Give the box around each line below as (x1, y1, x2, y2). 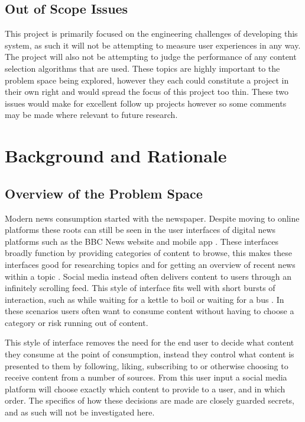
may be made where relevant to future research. (5, 108, 178, 121)
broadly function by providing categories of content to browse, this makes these (5, 247, 292, 259)
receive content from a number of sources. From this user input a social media (5, 371, 287, 383)
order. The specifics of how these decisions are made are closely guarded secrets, (5, 394, 294, 407)
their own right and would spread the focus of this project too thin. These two (5, 85, 288, 98)
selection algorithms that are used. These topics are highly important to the (5, 62, 280, 74)
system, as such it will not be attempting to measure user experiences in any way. (5, 39, 301, 51)
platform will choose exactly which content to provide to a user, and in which (5, 382, 285, 395)
